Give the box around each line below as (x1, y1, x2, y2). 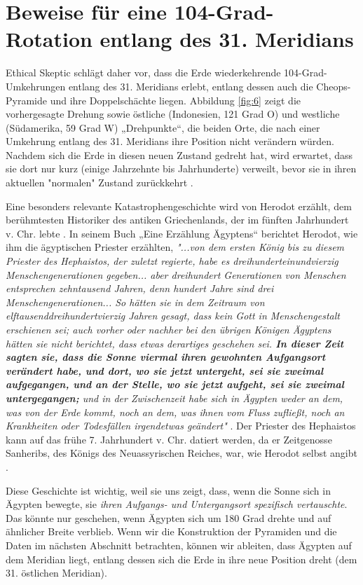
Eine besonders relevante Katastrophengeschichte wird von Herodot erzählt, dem (6, 198, 352, 213)
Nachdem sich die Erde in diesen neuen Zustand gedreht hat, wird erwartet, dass (6, 147, 353, 162)
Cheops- (316, 78, 351, 93)
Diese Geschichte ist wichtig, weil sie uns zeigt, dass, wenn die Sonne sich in (6, 483, 331, 497)
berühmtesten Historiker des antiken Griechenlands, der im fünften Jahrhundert (6, 212, 349, 227)
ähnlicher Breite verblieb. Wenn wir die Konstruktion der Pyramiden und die (6, 524, 337, 539)
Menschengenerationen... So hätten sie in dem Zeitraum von (6, 294, 265, 309)
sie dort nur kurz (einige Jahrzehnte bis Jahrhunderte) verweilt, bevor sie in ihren (6, 161, 357, 176)
